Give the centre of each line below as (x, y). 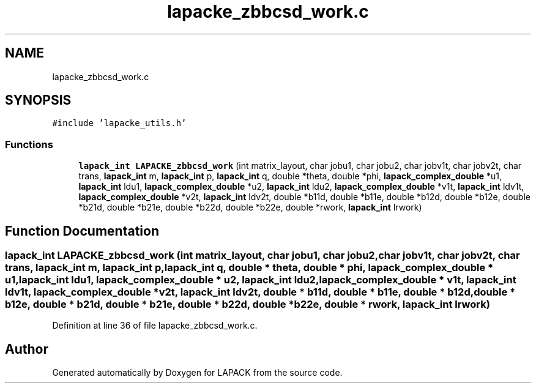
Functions (29, 144)
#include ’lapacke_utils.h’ (119, 123)
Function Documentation (82, 231)
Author (27, 349)
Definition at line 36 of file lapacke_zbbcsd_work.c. (155, 326)
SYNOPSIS (38, 100)
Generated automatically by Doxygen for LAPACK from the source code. (197, 373)
